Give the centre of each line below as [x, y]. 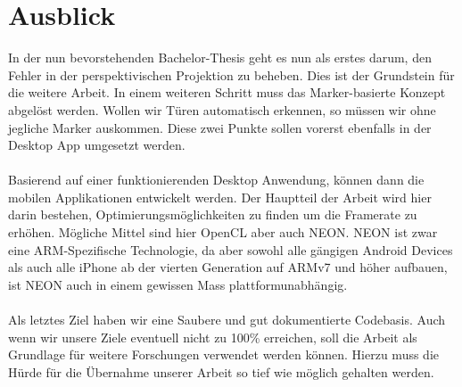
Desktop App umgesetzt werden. [97, 145]
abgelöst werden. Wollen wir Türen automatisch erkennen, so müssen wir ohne [222, 109]
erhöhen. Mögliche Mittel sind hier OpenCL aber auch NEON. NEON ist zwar [223, 232]
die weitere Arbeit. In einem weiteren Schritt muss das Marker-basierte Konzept [227, 92]
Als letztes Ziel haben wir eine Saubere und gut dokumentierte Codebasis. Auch [227, 320]
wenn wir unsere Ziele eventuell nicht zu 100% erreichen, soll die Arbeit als [213, 337]
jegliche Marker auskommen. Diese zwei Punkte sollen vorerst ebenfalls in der [220, 127]
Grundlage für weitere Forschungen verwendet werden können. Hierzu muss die [224, 354]
